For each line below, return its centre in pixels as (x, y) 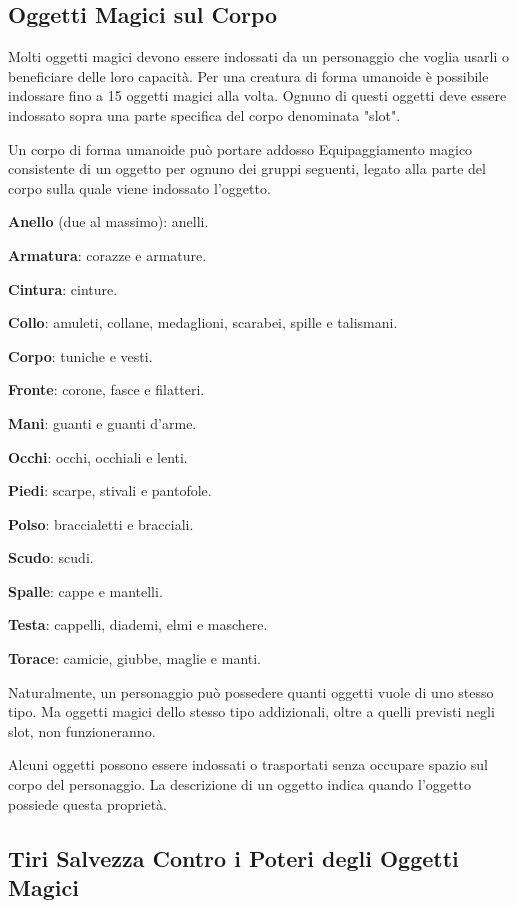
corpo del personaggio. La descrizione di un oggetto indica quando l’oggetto (239, 784)
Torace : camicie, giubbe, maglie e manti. (134, 658)
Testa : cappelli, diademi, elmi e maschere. (138, 624)
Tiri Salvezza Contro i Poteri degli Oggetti (233, 857)
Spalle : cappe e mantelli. (85, 590)
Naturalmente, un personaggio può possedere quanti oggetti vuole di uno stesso (251, 691)
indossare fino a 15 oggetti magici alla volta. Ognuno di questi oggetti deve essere (257, 95)
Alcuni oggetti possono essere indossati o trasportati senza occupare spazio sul (248, 764)
